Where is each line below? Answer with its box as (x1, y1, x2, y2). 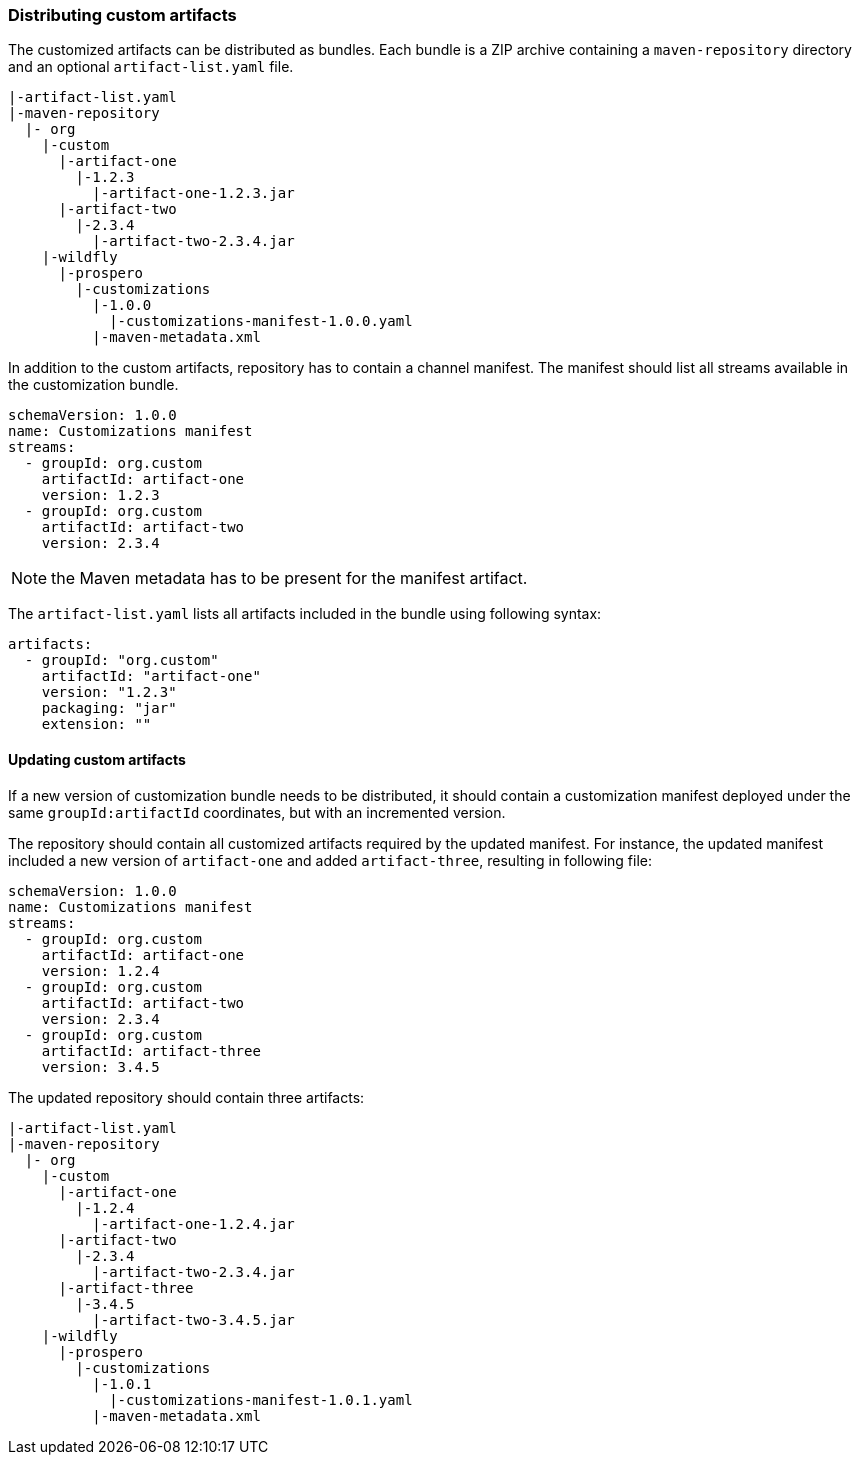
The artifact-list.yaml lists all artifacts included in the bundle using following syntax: (8, 605, 602, 623)
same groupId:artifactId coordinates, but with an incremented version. (8, 803, 506, 821)
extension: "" (41, 716, 152, 733)
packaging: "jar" (41, 700, 177, 717)
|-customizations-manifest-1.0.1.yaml (109, 1391, 413, 1408)
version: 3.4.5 (41, 1058, 160, 1075)
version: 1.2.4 (41, 962, 160, 979)
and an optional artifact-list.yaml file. (8, 58, 294, 76)
